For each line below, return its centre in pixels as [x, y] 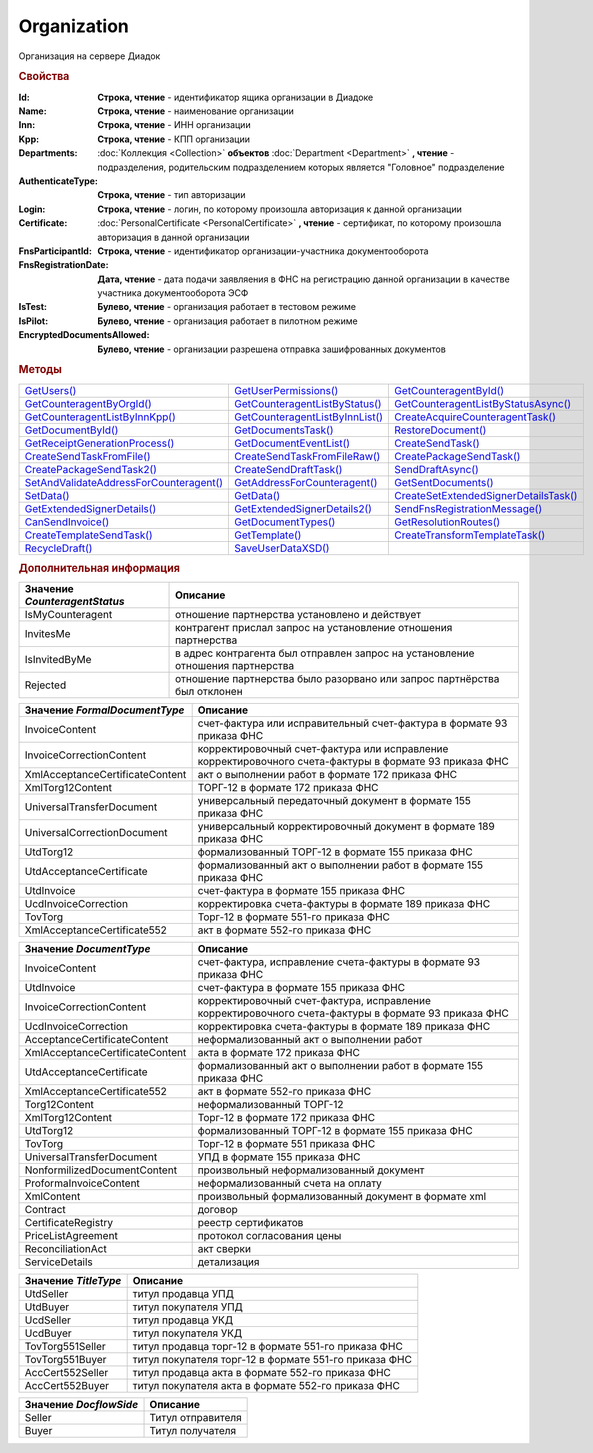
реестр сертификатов [250, 1223]
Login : [32, 209]
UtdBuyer [47, 1307]
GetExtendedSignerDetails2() [303, 508]
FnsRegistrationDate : [63, 265]
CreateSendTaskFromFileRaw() [307, 456]
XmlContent [52, 1197]
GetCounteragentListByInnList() [309, 417]
